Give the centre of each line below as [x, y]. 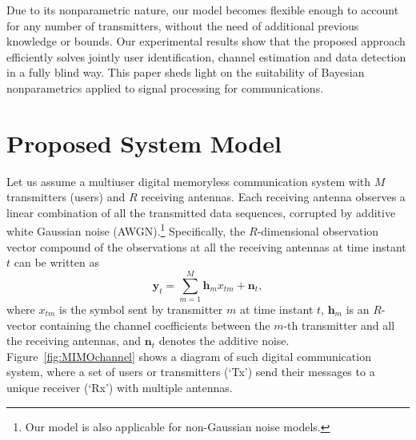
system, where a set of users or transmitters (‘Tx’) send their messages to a [191, 372]
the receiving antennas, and [74, 341]
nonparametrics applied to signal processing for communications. [165, 87]
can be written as [56, 262]
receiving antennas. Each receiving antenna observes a [273, 197]
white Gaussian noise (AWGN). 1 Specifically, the [126, 230]
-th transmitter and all [339, 325]
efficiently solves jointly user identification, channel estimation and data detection [206, 56]
